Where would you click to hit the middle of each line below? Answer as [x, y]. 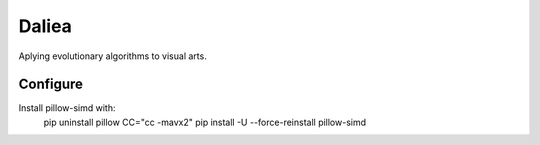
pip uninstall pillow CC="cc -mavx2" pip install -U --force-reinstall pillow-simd [205, 122]
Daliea [45, 26]
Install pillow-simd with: [67, 108]
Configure [51, 84]
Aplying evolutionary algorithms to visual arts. [112, 56]
